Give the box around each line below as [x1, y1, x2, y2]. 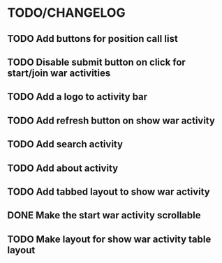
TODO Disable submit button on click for [7, 56, 186, 68]
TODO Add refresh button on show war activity [7, 114, 215, 126]
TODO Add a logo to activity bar [7, 91, 148, 103]
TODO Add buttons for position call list [7, 33, 178, 45]
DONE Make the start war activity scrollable [7, 209, 201, 221]
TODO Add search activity [7, 138, 124, 151]
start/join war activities [7, 67, 111, 79]
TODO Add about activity [7, 162, 119, 174]
